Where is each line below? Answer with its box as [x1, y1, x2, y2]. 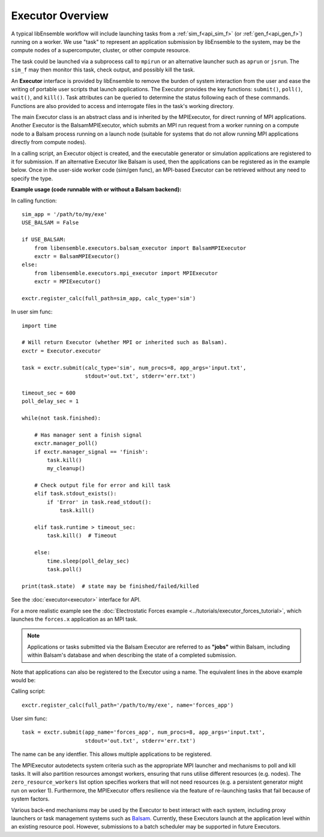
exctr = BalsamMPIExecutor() [34, 253, 120, 259]
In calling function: [11, 197, 57, 204]
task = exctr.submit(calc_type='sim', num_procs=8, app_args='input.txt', [22, 364, 247, 371]
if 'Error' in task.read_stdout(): [47, 498, 152, 506]
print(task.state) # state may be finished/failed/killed [22, 582, 199, 590]
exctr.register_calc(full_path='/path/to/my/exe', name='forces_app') [22, 701, 234, 709]
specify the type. [11, 175, 53, 182]
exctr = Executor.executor [22, 347, 101, 354]
